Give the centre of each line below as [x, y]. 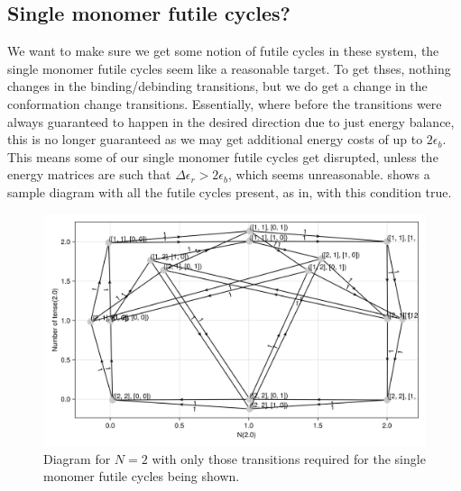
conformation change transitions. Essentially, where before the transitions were [225, 103]
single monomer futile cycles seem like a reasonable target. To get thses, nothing [229, 68]
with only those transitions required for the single [289, 458]
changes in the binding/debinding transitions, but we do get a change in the [217, 86]
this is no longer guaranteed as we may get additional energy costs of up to [215, 139]
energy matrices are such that [89, 174]
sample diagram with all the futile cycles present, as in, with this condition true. [230, 191]
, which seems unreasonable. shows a [329, 174]
